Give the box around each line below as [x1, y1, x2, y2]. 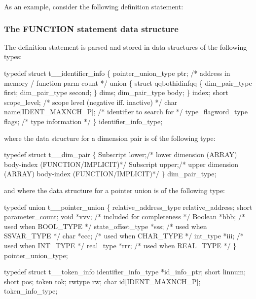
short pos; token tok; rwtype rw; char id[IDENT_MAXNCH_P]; [4, 276, 201, 286]
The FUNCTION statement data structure [4, 22, 179, 34]
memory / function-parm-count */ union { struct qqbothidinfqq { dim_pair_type [4, 77, 252, 88]
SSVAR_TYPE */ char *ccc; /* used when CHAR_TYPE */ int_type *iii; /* [4, 231, 244, 241]
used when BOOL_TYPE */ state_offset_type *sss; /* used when [4, 221, 207, 231]
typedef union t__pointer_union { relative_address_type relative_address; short [4, 201, 253, 212]
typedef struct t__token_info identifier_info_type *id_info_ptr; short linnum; [4, 266, 246, 277]
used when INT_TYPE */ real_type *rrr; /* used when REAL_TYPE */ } [4, 240, 237, 250]
